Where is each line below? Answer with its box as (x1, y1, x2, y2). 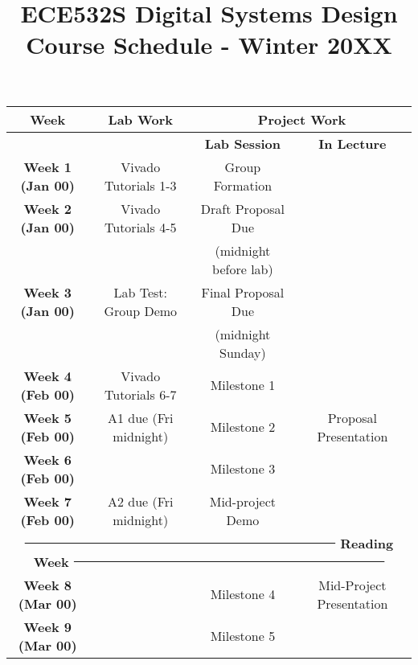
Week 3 (23, 282, 72, 302)
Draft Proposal (200, 199, 285, 218)
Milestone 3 (210, 459, 276, 478)
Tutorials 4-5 (104, 217, 177, 236)
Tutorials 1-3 (104, 175, 177, 195)
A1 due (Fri (107, 408, 174, 427)
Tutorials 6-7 (104, 384, 177, 404)
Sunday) (219, 343, 266, 362)
